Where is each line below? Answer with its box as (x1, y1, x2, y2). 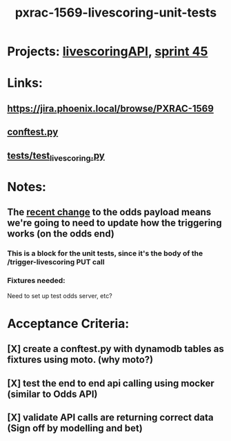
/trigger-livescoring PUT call (7, 257, 105, 267)
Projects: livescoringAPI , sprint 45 (7, 43, 208, 59)
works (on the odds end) (7, 228, 115, 239)
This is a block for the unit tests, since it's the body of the (7, 248, 203, 258)
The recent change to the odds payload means (7, 206, 212, 218)
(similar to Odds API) (7, 388, 98, 400)
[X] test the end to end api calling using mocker (7, 378, 215, 389)
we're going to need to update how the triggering (7, 217, 222, 229)
